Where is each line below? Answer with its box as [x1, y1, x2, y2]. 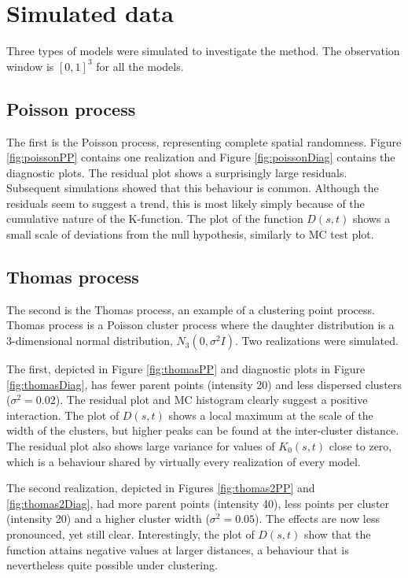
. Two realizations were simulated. [235, 332, 399, 349]
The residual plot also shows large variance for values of [6, 438, 275, 454]
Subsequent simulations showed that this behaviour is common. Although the [6, 180, 379, 196]
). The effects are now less [255, 510, 380, 527]
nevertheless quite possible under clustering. [6, 557, 218, 573]
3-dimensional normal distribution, [6, 332, 173, 349]
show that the [303, 526, 371, 542]
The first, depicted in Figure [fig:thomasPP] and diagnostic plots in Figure [6, 361, 366, 377]
